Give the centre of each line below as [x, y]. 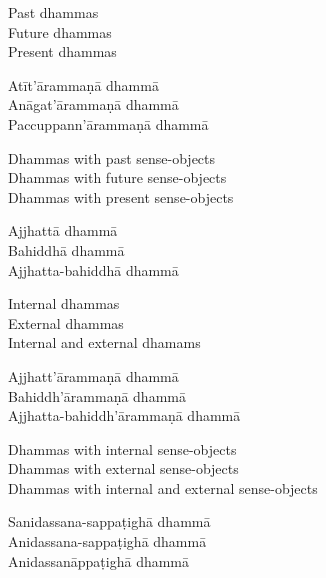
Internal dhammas [64, 303]
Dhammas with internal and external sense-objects [163, 487]
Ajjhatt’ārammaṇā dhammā [93, 375]
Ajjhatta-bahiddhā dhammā [93, 269]
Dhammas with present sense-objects [121, 196]
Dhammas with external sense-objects [123, 468]
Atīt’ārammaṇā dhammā [83, 84]
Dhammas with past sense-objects [112, 157]
